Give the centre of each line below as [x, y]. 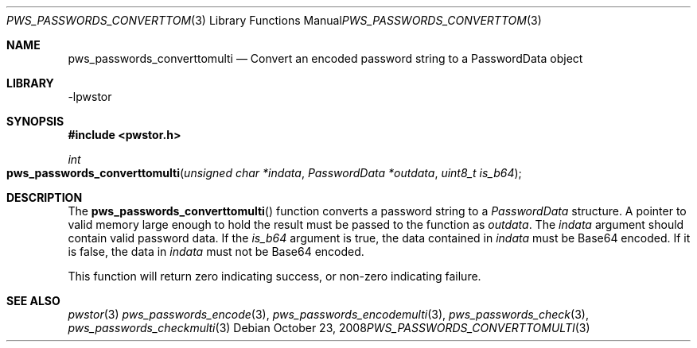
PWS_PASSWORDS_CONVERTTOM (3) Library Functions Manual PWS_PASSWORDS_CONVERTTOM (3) [274, 20]
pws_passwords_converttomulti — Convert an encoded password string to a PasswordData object [325, 58]
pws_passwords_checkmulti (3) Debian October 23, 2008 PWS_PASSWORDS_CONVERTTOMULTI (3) [329, 328]
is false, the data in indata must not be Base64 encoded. [216, 251]
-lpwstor [90, 97]
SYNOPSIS [35, 121]
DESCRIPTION [45, 197]
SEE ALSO [33, 301]
